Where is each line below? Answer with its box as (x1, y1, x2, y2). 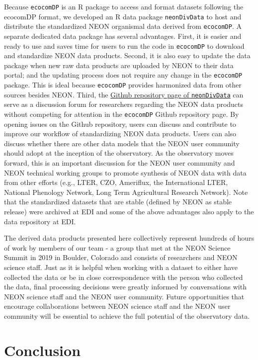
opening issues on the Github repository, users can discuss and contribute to (4, 118, 236, 129)
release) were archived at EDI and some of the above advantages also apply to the (4, 206, 254, 216)
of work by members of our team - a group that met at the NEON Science (4, 242, 231, 253)
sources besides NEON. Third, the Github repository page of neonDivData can (4, 89, 244, 99)
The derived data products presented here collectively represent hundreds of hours (4, 233, 255, 243)
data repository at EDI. (4, 216, 76, 226)
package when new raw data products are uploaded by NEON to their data (4, 60, 234, 70)
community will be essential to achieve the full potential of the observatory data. (4, 310, 250, 321)
